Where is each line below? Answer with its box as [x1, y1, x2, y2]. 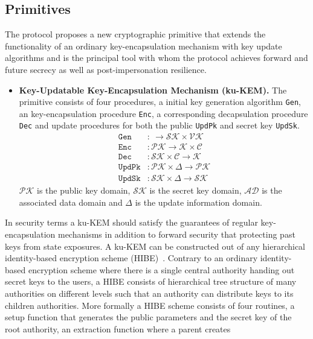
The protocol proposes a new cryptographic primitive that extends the [5, 28, 266, 40]
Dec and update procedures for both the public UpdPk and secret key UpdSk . [19, 119, 300, 131]
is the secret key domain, [149, 184, 242, 197]
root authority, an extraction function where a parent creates [5, 322, 231, 335]
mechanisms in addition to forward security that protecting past [57, 228, 295, 241]
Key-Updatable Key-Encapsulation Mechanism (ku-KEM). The [19, 83, 287, 96]
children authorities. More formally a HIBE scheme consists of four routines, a [5, 299, 295, 311]
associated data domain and [19, 195, 123, 208]
